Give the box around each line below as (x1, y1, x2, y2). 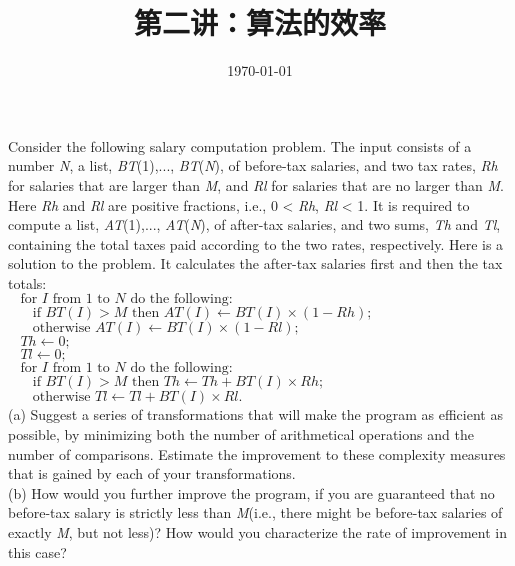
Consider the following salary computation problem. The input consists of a (8, 135, 472, 156)
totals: (8, 272, 47, 293)
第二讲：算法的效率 (133, 2, 386, 43)
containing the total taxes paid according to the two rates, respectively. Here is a (8, 233, 504, 254)
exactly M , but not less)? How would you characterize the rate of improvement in (8, 522, 507, 543)
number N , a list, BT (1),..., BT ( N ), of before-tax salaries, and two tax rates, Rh (8, 155, 498, 176)
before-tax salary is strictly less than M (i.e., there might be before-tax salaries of (8, 502, 503, 523)
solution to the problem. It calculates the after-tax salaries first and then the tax (8, 253, 503, 274)
